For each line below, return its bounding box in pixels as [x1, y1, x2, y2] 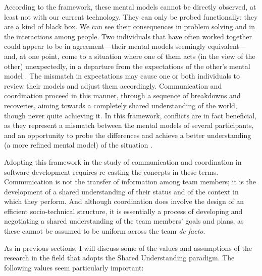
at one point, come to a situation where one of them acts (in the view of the [20, 50, 255, 61]
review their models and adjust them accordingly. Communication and [4, 80, 222, 91]
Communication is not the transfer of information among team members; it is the [4, 176, 256, 187]
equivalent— [207, 41, 246, 51]
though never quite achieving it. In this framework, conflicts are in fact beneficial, [4, 110, 257, 120]
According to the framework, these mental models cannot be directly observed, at [4, 2, 256, 12]
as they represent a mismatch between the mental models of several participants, [4, 120, 254, 130]
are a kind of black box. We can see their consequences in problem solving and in [4, 21, 255, 32]
